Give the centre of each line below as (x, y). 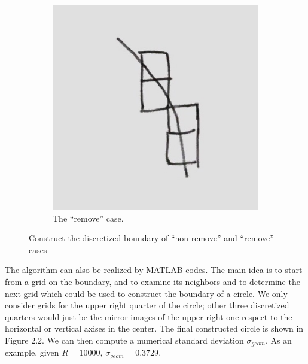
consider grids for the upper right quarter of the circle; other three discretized (147, 305)
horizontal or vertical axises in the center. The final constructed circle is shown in (154, 328)
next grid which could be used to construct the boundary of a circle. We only (146, 293)
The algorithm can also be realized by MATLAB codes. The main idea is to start (154, 270)
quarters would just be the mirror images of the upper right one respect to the (149, 316)
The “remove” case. (88, 218)
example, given (32, 352)
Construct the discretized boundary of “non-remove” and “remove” (151, 238)
